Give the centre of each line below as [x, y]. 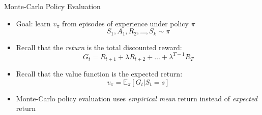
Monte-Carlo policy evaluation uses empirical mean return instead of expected [137, 98]
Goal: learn [33, 23]
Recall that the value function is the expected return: [99, 74]
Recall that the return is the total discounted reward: [99, 47]
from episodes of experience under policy [125, 23]
